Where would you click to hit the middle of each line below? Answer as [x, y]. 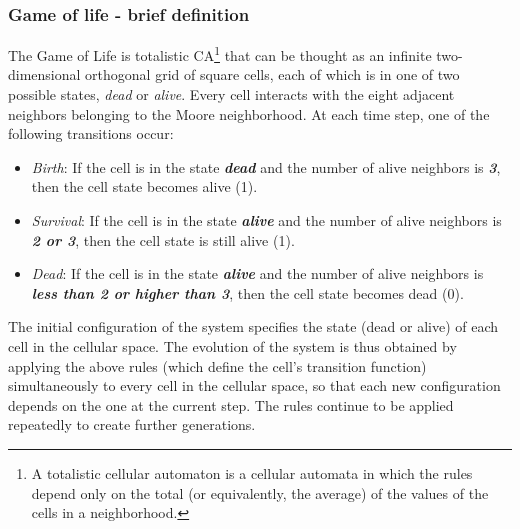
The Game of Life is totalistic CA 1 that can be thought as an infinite [220, 53]
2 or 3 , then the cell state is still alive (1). [163, 239]
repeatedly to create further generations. [132, 424]
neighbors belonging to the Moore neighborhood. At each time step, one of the [249, 113]
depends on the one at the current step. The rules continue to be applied [231, 404]
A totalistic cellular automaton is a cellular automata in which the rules [252, 472]
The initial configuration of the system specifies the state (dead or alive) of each [253, 326]
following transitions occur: [91, 133]
